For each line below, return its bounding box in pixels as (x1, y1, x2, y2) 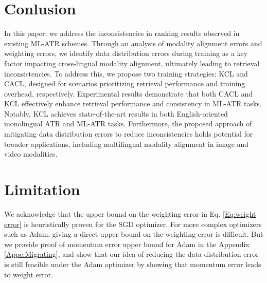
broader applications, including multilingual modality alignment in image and (4, 138, 249, 149)
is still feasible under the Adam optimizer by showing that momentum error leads (4, 258, 261, 269)
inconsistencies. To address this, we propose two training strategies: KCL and (4, 68, 248, 79)
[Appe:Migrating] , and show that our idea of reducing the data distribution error (4, 249, 259, 259)
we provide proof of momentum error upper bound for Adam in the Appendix (4, 238, 250, 249)
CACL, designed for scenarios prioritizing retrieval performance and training (4, 78, 245, 89)
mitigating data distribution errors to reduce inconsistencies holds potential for (4, 128, 253, 139)
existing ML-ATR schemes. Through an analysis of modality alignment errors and (4, 37, 262, 48)
